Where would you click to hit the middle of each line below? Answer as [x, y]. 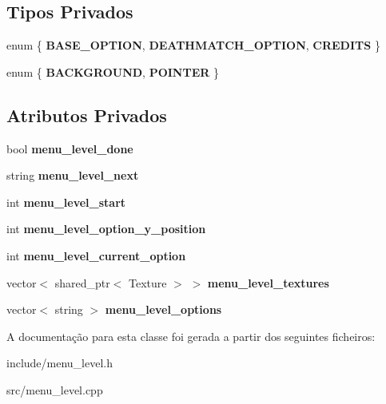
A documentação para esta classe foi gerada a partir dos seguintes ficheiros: [191, 336]
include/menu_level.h [60, 363]
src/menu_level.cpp [55, 389]
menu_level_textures [268, 282]
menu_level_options [163, 309]
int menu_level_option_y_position [106, 229]
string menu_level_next [73, 175]
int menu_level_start [66, 202]
